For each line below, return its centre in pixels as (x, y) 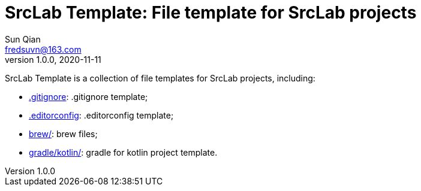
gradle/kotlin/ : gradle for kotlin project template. (123, 152)
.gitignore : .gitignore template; (88, 96)
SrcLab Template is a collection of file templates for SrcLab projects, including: (160, 78)
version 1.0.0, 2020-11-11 (53, 59)
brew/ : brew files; (63, 134)
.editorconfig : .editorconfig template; (101, 115)
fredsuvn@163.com (43, 49)
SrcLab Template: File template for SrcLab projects (211, 13)
